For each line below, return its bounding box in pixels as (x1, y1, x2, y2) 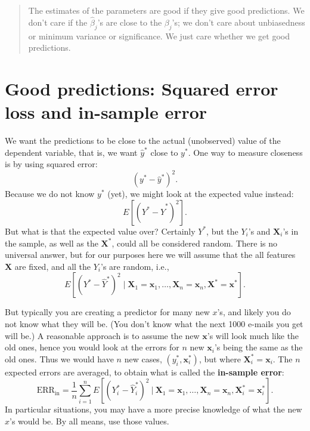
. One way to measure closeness (188, 146, 303, 158)
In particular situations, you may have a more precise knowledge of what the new (5, 403, 302, 415)
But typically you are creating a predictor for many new (5, 306, 210, 318)
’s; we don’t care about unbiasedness (172, 16, 305, 28)
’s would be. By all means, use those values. (10, 414, 169, 427)
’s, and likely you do (217, 306, 291, 318)
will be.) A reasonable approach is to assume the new (5, 329, 200, 341)
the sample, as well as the (5, 236, 98, 249)
